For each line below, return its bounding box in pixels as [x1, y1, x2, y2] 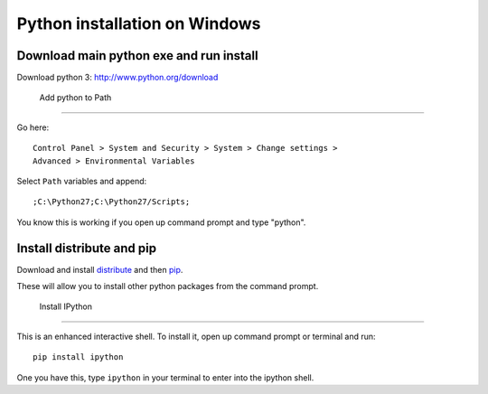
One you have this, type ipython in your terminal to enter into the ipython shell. [16, 371, 314, 383]
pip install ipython [33, 352, 124, 362]
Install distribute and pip [16, 240, 157, 256]
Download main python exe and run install [16, 48, 258, 63]
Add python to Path [39, 92, 112, 103]
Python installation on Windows [16, 14, 261, 33]
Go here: [16, 122, 50, 133]
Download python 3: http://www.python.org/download [16, 72, 219, 83]
